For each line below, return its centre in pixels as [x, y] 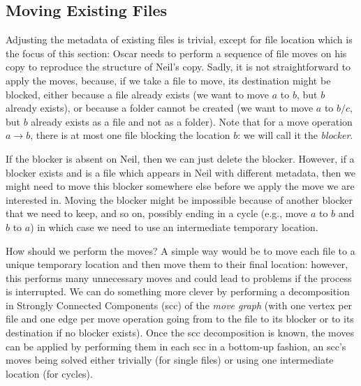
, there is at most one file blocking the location [130, 135]
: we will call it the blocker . [295, 135]
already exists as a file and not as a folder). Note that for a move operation [192, 121]
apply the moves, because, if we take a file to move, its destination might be [168, 80]
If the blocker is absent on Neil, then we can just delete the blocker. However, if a [180, 158]
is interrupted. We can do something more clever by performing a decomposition [178, 291]
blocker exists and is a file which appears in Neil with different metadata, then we [180, 172]
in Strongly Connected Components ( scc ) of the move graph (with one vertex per [179, 305]
